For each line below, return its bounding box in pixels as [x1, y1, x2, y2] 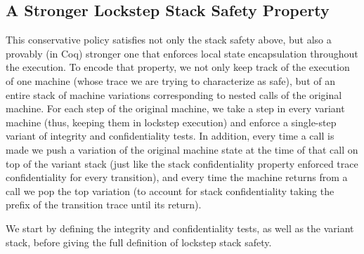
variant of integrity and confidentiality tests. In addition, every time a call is [6, 128, 334, 143]
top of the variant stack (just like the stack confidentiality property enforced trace [6, 156, 358, 171]
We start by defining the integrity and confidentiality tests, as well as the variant [6, 220, 354, 235]
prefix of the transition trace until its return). [6, 197, 202, 212]
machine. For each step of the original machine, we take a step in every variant [6, 101, 345, 116]
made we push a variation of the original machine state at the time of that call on [6, 142, 358, 156]
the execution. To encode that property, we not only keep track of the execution [6, 60, 350, 74]
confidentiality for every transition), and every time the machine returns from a [6, 170, 348, 185]
